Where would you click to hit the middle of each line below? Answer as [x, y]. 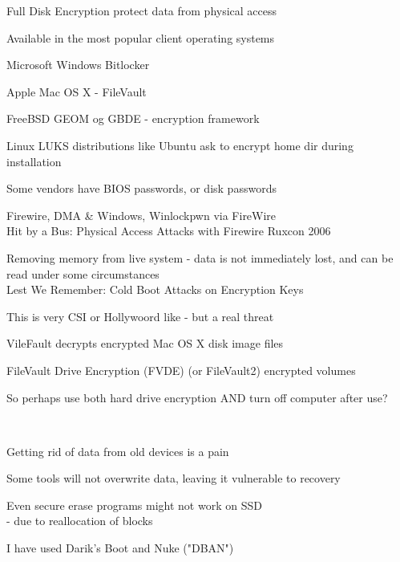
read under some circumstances [83, 273]
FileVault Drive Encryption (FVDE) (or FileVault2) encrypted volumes [181, 370]
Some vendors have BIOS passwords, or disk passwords [141, 188]
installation [34, 161]
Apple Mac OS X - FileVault [77, 91]
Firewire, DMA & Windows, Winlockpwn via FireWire [141, 215]
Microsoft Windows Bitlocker [78, 65]
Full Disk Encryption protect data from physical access [142, 10]
